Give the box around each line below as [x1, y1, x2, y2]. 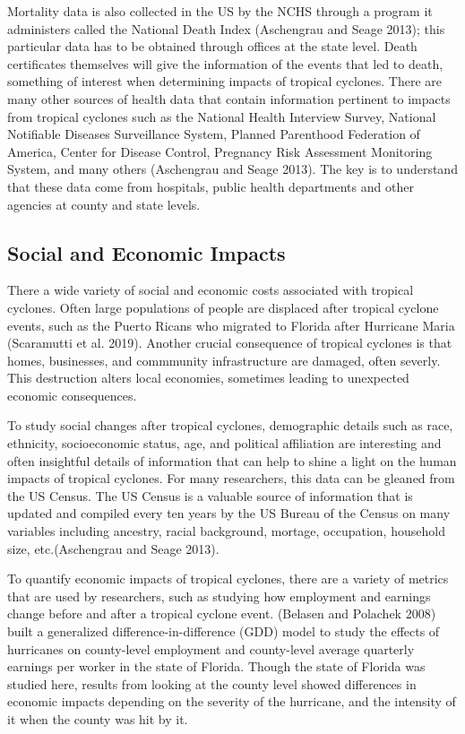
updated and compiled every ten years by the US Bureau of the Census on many [7, 504, 451, 522]
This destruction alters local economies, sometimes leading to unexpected [7, 368, 409, 387]
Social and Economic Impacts [7, 238, 286, 266]
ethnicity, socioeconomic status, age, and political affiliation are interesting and [7, 434, 442, 453]
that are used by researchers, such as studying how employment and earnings [7, 586, 431, 605]
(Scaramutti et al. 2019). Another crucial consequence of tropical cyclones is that [7, 333, 452, 352]
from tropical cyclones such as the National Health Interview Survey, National [7, 107, 436, 125]
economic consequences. [7, 385, 137, 404]
